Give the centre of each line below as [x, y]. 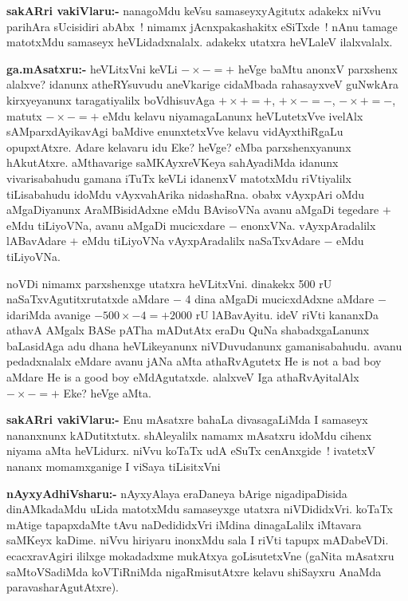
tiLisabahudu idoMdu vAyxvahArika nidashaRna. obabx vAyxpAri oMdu [186, 194]
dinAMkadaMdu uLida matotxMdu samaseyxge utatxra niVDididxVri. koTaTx [200, 509]
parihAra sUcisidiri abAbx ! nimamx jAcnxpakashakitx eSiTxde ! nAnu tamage [202, 26]
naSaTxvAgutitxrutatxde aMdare [88, 299]
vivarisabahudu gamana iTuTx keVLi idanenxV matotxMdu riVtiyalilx [179, 178]
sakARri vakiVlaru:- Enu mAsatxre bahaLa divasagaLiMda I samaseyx [187, 419]
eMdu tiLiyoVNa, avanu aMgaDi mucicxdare [116, 225]
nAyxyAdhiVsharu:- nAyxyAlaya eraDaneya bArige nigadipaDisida [177, 493]
